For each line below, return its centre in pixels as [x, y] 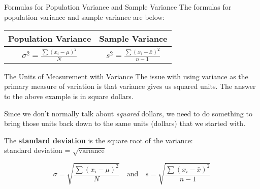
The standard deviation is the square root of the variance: [99, 140]
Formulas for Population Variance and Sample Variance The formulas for [118, 7]
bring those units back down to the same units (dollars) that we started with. [125, 123]
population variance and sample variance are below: [85, 17]
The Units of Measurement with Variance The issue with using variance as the [126, 76]
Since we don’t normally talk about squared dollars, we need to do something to [128, 113]
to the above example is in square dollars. [69, 96]
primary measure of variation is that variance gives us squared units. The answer [130, 86]
